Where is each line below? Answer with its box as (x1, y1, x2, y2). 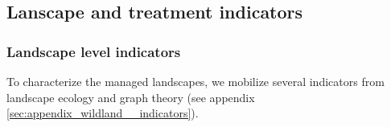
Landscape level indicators (6, 41, 181, 61)
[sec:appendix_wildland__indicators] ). (6, 104, 199, 121)
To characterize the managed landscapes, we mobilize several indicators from (6, 73, 385, 89)
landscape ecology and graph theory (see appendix (6, 88, 255, 105)
